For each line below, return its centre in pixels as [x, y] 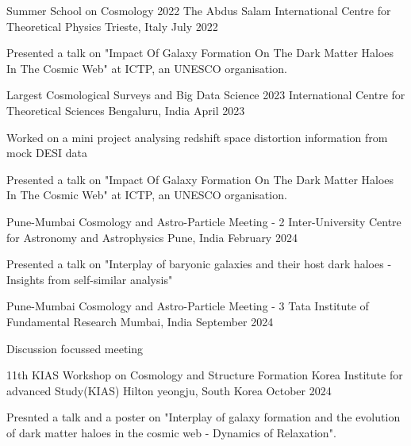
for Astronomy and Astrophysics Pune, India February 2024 [152, 237]
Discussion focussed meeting [75, 348]
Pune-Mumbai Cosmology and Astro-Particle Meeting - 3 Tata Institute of [188, 306]
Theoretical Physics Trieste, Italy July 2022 [112, 26]
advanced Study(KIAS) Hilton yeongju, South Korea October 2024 [169, 390]
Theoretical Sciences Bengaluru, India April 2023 [126, 110]
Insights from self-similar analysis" [90, 279]
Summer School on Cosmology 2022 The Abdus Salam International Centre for [199, 10]
